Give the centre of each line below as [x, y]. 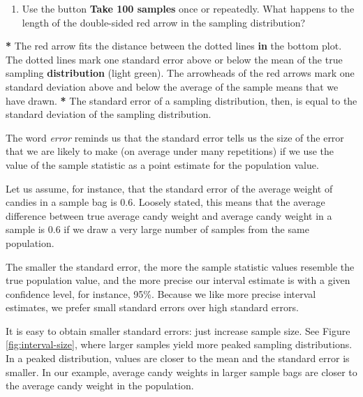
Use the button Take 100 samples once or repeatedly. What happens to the [188, 8]
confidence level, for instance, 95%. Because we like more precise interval [161, 293]
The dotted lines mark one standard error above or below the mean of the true [174, 59]
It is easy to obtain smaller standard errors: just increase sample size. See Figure [178, 330]
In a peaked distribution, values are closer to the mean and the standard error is [178, 358]
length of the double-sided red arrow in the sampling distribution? [164, 22]
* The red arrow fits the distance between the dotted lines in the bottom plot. [174, 46]
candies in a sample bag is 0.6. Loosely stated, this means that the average [165, 202]
